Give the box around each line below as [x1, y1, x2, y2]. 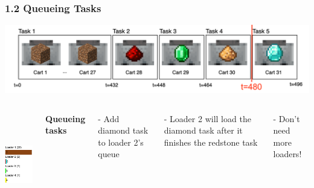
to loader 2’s [98, 135, 144, 148]
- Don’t [273, 112, 300, 125]
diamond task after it [164, 124, 243, 137]
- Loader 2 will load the [164, 112, 251, 125]
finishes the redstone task [164, 135, 258, 148]
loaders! [273, 147, 302, 160]
